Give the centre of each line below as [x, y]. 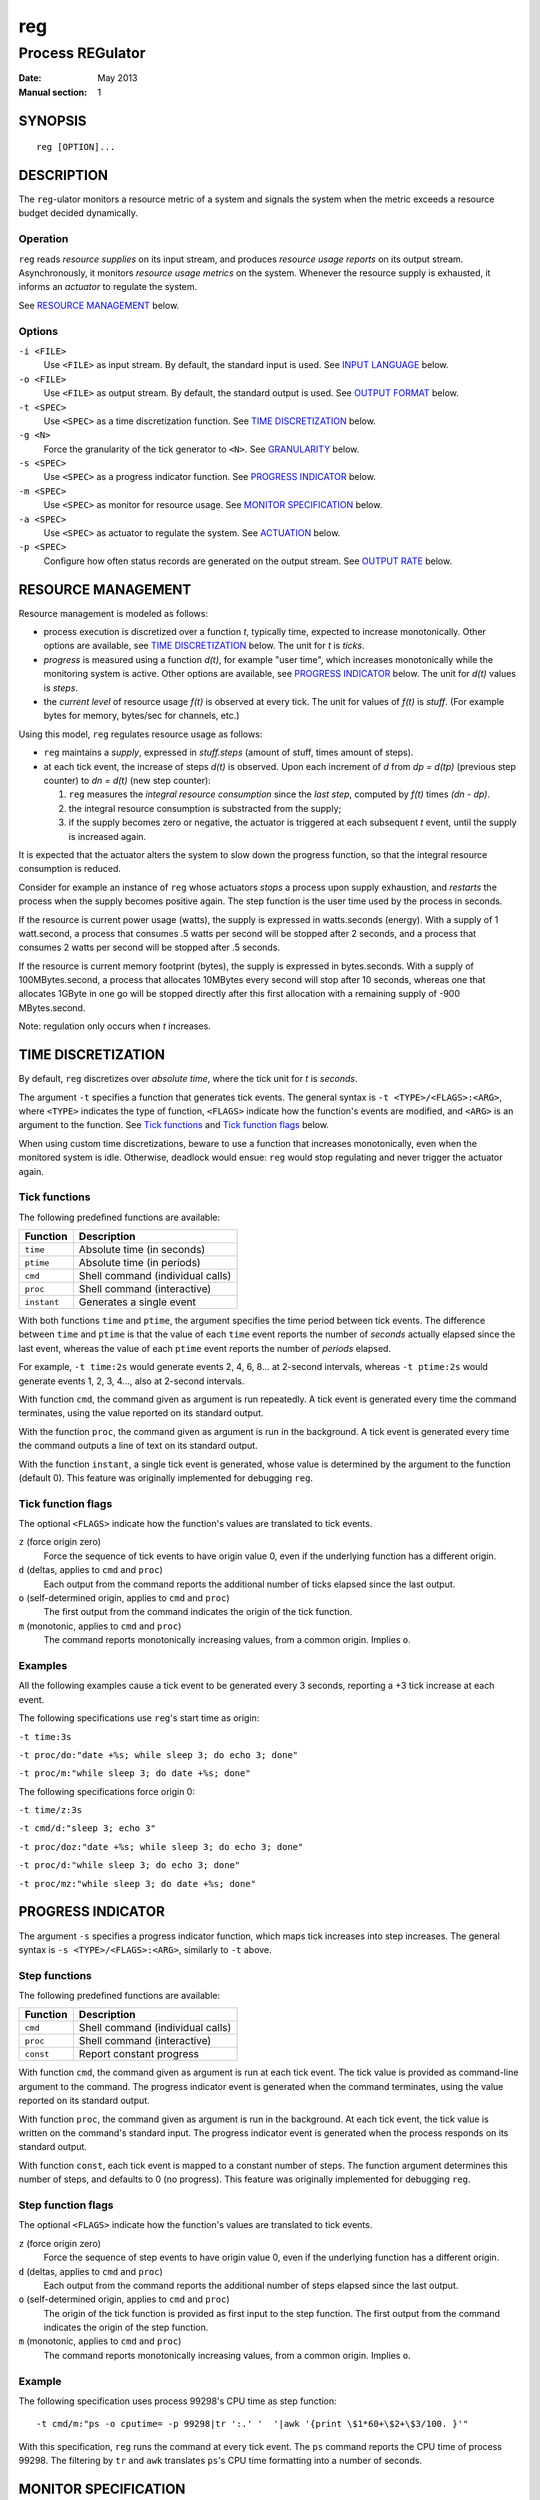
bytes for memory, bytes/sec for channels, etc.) [141, 716]
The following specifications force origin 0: [106, 1791]
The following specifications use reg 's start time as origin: [139, 1718]
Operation [43, 239]
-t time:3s [45, 1736]
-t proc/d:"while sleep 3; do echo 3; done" [129, 1865]
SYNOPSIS [52, 120]
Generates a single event [137, 1302]
